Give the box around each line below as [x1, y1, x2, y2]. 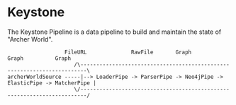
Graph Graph [7, 54, 72, 62]
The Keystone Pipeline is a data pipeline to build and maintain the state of [7, 27, 222, 36]
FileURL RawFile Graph [64, 49, 192, 56]
